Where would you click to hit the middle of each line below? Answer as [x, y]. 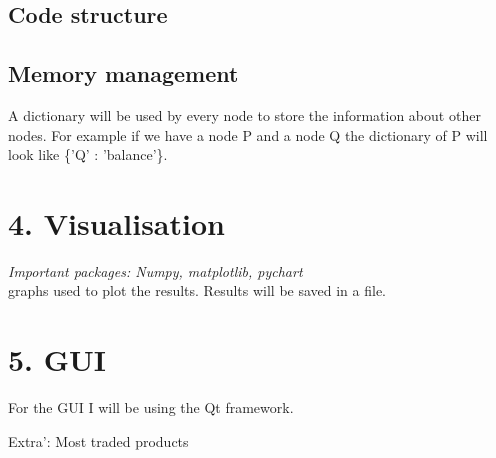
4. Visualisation [116, 222]
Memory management [123, 73]
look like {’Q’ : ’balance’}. [88, 154]
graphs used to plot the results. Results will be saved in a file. [197, 290]
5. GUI [57, 359]
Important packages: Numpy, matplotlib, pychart [155, 270]
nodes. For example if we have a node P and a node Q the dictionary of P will [248, 134]
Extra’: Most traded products [98, 440]
